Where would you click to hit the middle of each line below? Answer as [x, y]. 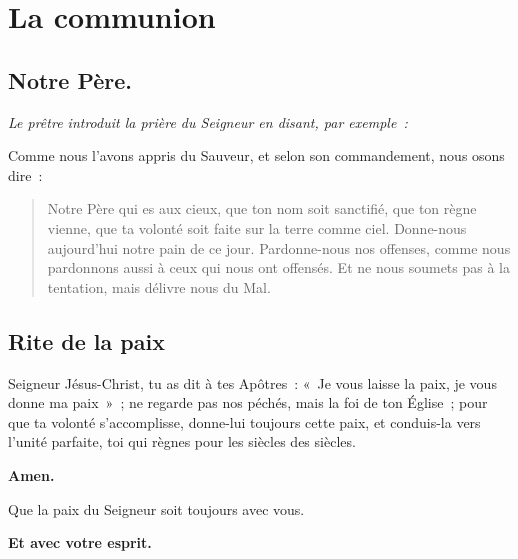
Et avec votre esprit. [80, 542]
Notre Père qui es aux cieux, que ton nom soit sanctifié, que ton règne [262, 208]
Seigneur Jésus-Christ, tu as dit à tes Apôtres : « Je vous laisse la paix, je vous [252, 382]
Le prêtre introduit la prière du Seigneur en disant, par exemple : [208, 121]
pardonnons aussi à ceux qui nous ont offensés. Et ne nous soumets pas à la [278, 267]
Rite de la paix [86, 340]
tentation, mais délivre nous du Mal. [159, 286]
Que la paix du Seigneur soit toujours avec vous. [156, 508]
